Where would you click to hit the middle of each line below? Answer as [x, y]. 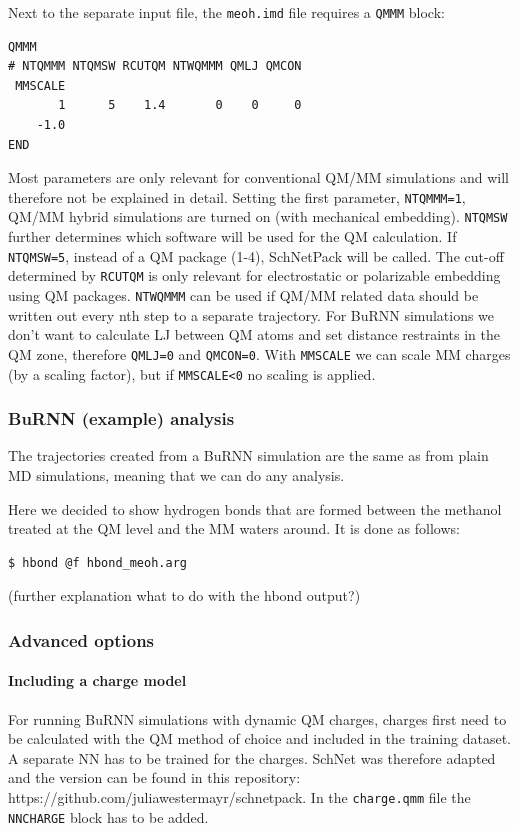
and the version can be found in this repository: [154, 777]
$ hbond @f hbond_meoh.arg [97, 562]
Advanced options [81, 639]
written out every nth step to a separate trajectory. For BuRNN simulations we [251, 314]
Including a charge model [97, 680]
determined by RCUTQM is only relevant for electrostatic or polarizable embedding [254, 275]
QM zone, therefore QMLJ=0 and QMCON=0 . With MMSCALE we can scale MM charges [259, 353]
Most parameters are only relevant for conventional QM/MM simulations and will [259, 177]
